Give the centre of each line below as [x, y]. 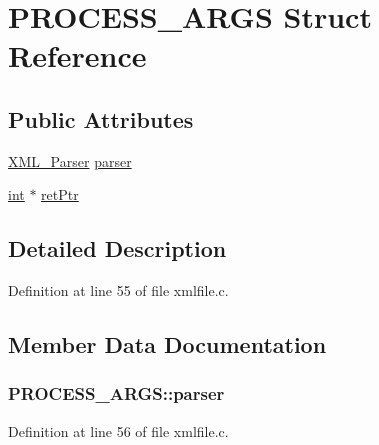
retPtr [60, 194]
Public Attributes [101, 118]
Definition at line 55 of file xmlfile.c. [118, 290]
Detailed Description [117, 248]
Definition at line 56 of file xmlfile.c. [118, 430]
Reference [77, 55]
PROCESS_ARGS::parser [116, 393]
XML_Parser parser [70, 160]
